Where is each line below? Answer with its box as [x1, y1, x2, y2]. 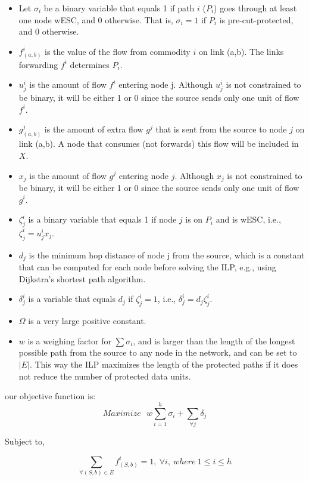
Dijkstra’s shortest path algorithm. [18, 272, 146, 285]
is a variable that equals [28, 292, 116, 305]
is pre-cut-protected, [219, 13, 294, 26]
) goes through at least [214, 2, 297, 14]
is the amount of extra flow [44, 123, 143, 135]
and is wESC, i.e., [216, 213, 281, 226]
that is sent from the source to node [155, 123, 287, 135]
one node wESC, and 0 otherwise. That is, [18, 13, 173, 26]
